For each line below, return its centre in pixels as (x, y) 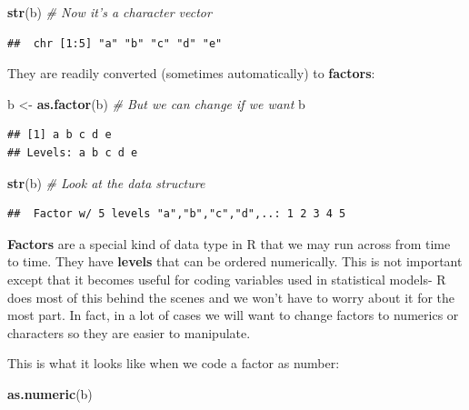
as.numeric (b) (50, 393)
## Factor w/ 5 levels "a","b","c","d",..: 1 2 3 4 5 (177, 214)
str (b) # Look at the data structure (106, 182)
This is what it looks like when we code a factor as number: (174, 363)
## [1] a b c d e (60, 135)
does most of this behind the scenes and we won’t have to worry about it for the (231, 297)
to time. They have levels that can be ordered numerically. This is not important (235, 261)
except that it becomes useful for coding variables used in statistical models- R (227, 279)
